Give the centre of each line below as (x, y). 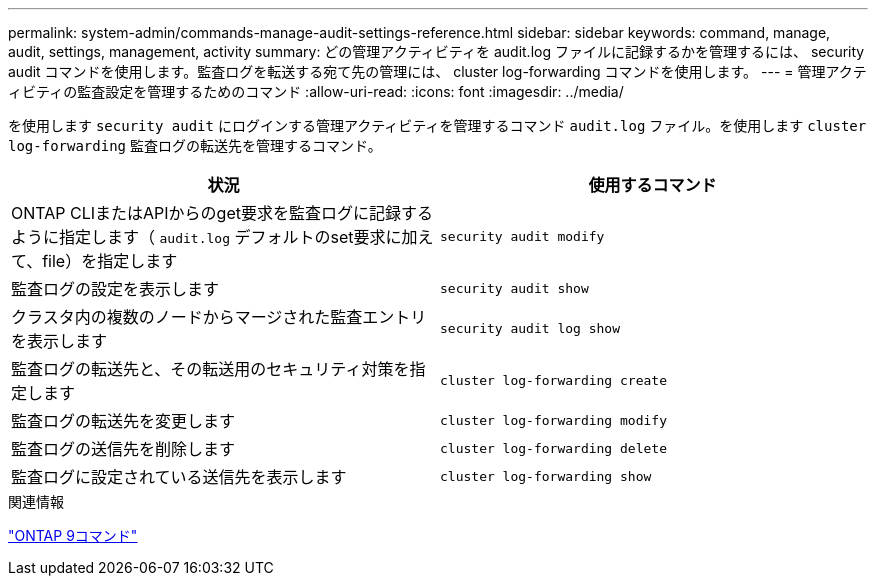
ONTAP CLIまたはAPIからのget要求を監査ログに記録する (222, 213)
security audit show (514, 288)
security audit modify (522, 236)
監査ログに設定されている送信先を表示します (179, 477)
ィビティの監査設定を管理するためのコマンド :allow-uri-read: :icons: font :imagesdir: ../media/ (316, 91)
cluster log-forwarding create (553, 380)
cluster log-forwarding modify (553, 420)
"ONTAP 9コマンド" (73, 535)
